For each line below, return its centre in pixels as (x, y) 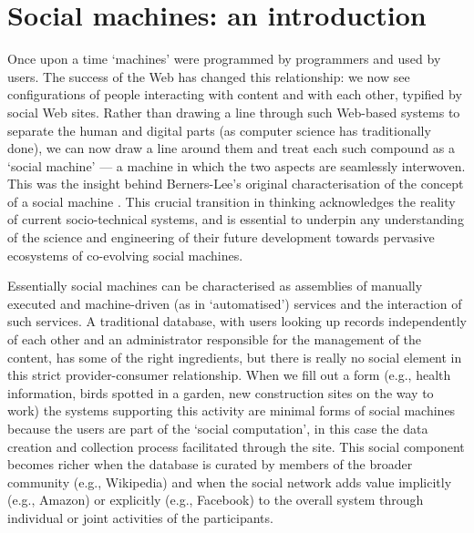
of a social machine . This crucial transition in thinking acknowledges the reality (232, 201)
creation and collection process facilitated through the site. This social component (236, 446)
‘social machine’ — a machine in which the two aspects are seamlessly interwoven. (237, 165)
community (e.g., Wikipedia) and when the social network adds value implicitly (230, 482)
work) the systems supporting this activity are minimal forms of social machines (232, 410)
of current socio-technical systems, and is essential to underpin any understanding (236, 219)
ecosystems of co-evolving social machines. (125, 255)
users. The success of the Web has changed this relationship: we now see (209, 76)
